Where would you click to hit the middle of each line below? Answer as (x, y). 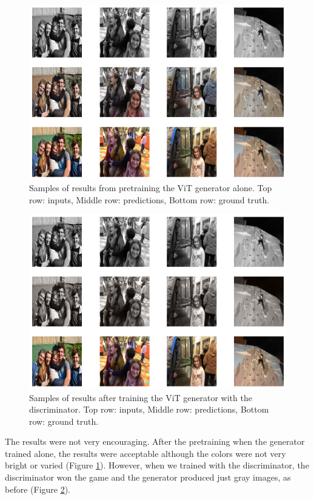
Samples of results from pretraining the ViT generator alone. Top (151, 188)
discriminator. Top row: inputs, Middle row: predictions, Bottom (149, 409)
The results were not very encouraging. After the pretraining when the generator (155, 441)
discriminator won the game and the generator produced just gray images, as (148, 477)
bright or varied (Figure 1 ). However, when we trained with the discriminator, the (157, 465)
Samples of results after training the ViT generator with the (141, 397)
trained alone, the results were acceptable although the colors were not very (145, 453)
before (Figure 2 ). (38, 489)
